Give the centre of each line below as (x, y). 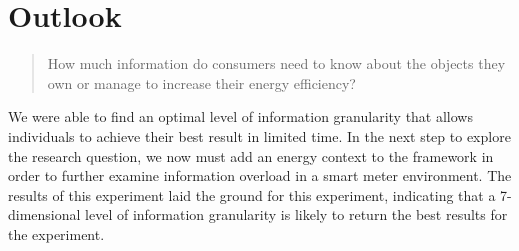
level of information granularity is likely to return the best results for (296, 214)
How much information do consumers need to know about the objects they (276, 63)
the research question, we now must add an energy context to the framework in (251, 155)
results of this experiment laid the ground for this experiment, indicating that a (252, 194)
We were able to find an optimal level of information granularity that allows (240, 116)
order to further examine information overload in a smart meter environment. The (260, 175)
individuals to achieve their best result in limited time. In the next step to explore (259, 135)
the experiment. (56, 233)
